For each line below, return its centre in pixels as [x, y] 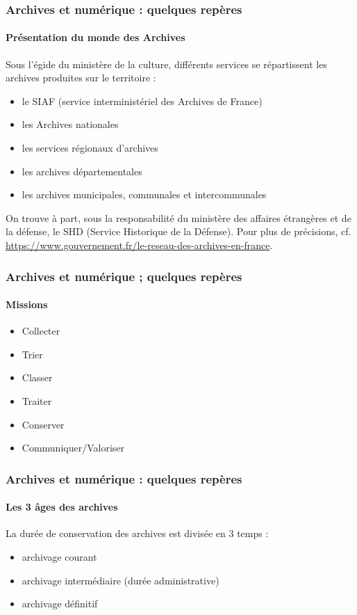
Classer [37, 377]
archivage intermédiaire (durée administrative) [121, 580]
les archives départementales [82, 171]
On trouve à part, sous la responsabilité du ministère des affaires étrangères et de [178, 217]
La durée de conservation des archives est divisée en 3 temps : [137, 533]
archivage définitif [60, 604]
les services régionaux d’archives [90, 148]
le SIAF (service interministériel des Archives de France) [142, 101]
